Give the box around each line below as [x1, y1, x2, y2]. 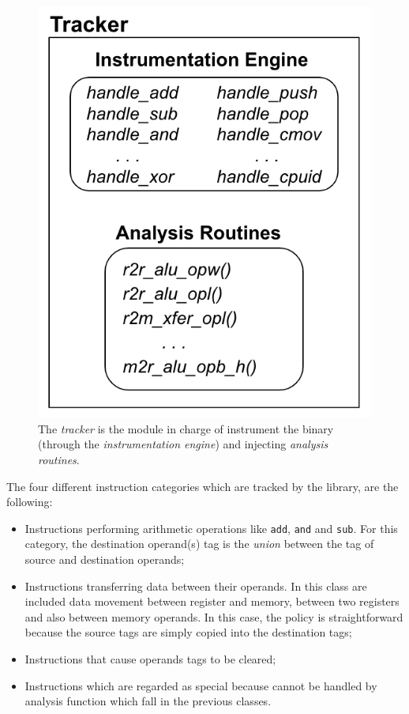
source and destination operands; [24, 550, 185, 567]
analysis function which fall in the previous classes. [24, 693, 272, 709]
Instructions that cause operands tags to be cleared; [24, 650, 276, 667]
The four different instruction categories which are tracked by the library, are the [6, 478, 399, 494]
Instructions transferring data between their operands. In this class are [24, 577, 367, 594]
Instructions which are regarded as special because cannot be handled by [24, 677, 377, 693]
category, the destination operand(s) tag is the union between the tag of [24, 535, 374, 552]
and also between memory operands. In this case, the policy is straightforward [24, 608, 403, 625]
